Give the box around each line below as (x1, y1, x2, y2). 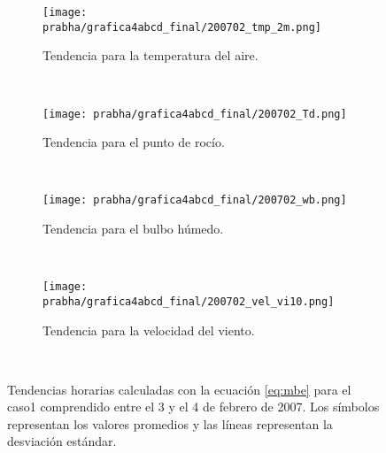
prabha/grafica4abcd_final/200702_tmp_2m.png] (42, 20, 321, 34)
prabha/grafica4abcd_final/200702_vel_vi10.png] (42, 295, 335, 308)
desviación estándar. (7, 432, 117, 450)
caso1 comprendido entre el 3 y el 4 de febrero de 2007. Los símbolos (7, 397, 380, 416)
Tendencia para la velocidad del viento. (42, 320, 255, 339)
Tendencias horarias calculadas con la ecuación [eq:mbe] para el (7, 380, 351, 398)
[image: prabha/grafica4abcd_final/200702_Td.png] (42, 107, 347, 120)
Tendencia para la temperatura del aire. (42, 46, 259, 65)
